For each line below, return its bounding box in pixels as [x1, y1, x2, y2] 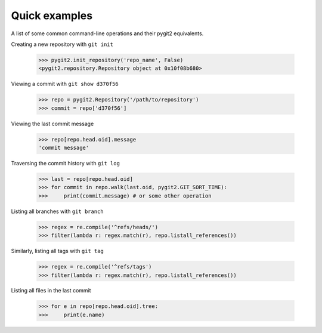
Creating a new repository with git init [11, 41, 113, 48]
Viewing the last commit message [11, 120, 94, 127]
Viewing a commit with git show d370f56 [11, 81, 119, 88]
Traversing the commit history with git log [11, 160, 120, 167]
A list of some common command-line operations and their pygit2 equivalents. [11, 30, 204, 37]
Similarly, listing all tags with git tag [11, 248, 104, 255]
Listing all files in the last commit [11, 287, 92, 294]
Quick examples [11, 9, 92, 22]
